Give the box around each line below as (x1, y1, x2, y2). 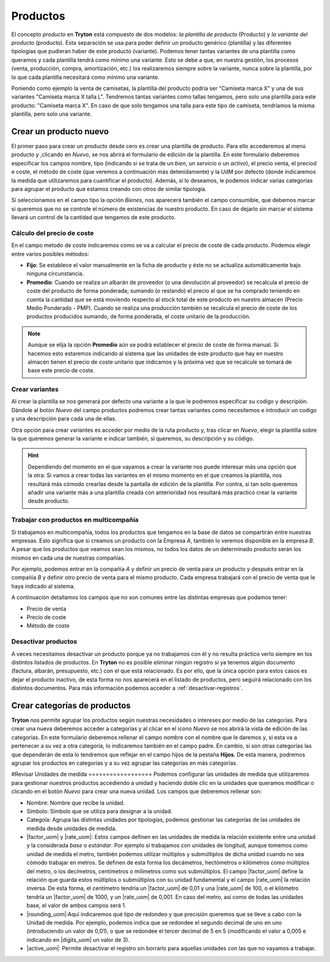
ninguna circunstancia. (26, 270, 84, 277)
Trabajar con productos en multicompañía (11, 516, 139, 524)
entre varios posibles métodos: (11, 250, 90, 257)
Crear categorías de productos (11, 700, 131, 710)
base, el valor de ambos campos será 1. (26, 902, 127, 909)
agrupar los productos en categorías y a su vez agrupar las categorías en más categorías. (11, 759, 238, 767)
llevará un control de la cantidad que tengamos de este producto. (11, 214, 176, 221)
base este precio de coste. (28, 367, 95, 374)
